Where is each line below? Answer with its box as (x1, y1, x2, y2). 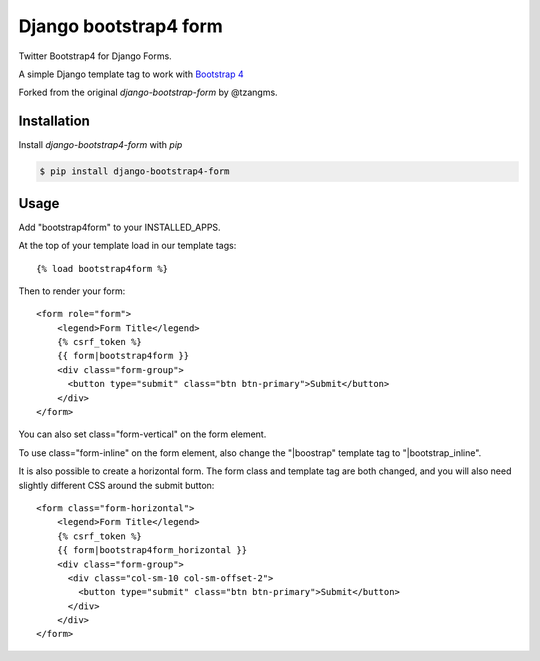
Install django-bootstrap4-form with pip (18, 139, 183, 151)
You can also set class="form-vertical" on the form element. (18, 428, 267, 440)
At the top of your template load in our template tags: (18, 240, 237, 252)
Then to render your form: (18, 285, 126, 297)
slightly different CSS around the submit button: (18, 479, 215, 491)
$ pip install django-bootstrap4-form (39, 166, 230, 177)
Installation (18, 113, 90, 130)
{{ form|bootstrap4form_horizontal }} (56, 545, 248, 556)
